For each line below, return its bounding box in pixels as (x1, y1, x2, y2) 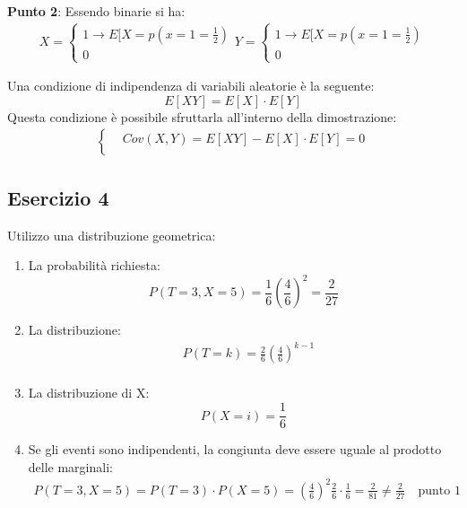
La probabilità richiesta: (28, 256, 160, 275)
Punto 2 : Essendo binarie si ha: (7, 2, 186, 20)
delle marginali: (28, 457, 113, 476)
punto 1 (418, 484, 461, 497)
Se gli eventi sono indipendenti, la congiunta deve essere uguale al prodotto (28, 440, 442, 459)
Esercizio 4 (7, 183, 109, 211)
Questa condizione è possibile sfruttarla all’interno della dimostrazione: (7, 107, 397, 126)
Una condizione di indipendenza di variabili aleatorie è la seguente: (7, 76, 375, 95)
